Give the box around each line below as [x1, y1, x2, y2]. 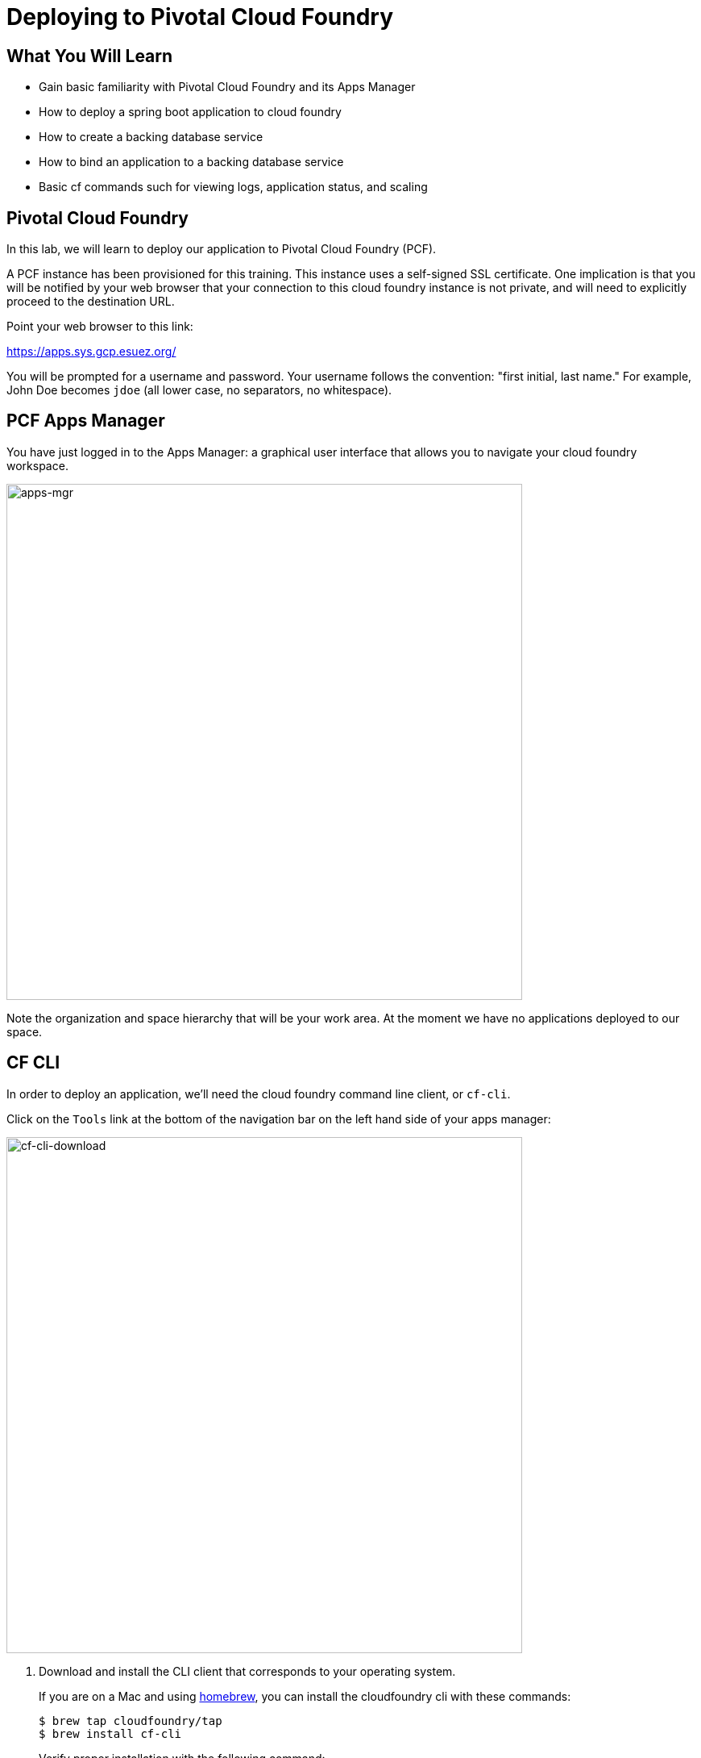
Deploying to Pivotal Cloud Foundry [6, 3, 394, 31]
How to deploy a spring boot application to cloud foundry [39, 105, 342, 119]
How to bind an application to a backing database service [39, 155, 344, 169]
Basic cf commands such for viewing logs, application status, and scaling [39, 180, 428, 194]
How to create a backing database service [39, 130, 263, 144]
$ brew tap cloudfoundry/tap [39, 1714, 222, 1727]
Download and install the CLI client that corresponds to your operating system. [39, 1664, 456, 1678]
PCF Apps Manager [6, 410, 165, 431]
